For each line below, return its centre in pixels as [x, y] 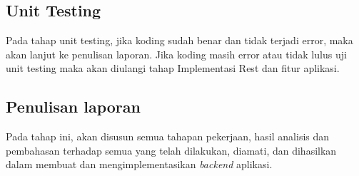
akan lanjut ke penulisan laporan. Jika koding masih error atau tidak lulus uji [176, 54]
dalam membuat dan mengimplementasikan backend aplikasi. [139, 164]
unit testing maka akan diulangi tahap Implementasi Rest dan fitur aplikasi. [173, 68]
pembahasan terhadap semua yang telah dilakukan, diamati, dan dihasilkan [171, 150]
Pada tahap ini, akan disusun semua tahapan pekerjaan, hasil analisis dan [168, 136]
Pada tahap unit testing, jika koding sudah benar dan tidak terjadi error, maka [179, 40]
